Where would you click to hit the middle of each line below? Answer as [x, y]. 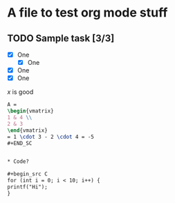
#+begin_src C [28, 174]
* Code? [18, 162]
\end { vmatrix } [28, 130]
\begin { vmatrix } [30, 111]
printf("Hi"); [28, 187]
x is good [20, 92]
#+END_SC [20, 143]
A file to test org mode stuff [87, 13]
